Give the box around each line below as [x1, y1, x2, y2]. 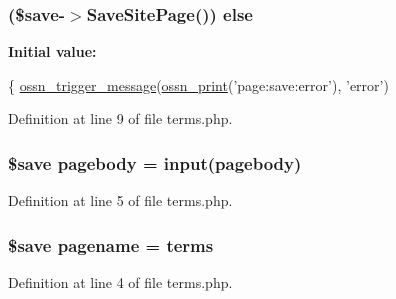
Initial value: [8, 41, 97, 62]
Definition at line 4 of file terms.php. [8, 272, 233, 293]
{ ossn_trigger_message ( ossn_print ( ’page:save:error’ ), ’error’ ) [8, 74, 389, 95]
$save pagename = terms [8, 232, 214, 257]
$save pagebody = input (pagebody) [8, 150, 302, 175]
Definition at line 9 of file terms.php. [8, 108, 233, 129]
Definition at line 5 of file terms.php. [8, 190, 233, 211]
